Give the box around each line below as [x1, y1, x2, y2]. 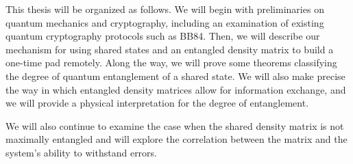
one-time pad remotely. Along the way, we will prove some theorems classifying [5, 55, 337, 70]
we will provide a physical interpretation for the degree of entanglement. [5, 96, 309, 110]
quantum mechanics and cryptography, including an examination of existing [5, 15, 324, 29]
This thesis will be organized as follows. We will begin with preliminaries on [5, 2, 324, 16]
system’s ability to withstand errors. [5, 145, 158, 159]
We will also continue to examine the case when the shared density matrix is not [5, 118, 344, 133]
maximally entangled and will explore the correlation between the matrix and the [5, 132, 348, 146]
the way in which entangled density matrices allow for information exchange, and [5, 82, 346, 96]
